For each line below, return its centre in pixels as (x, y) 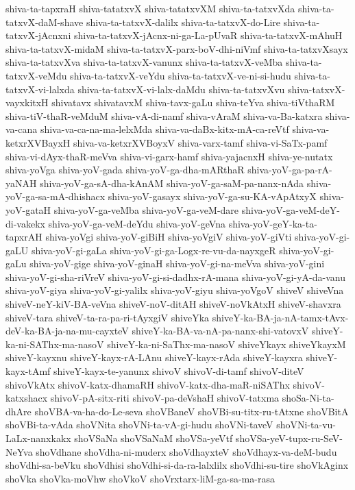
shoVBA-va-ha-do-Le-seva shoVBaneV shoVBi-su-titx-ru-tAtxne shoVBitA (192, 411)
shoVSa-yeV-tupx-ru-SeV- (289, 438)
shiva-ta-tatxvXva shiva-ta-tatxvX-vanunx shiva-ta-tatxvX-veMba (144, 62)
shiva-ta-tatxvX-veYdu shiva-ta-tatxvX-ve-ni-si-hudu (181, 75)
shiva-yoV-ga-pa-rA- (290, 170)
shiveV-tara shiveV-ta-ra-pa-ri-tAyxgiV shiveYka (108, 317)
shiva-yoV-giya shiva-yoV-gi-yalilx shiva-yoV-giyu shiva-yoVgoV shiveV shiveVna (175, 290)
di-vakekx (25, 223)
